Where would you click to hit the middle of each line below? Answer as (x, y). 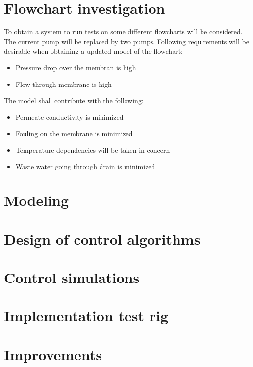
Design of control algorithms (102, 239)
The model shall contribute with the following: (74, 100)
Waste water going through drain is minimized (85, 166)
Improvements (53, 354)
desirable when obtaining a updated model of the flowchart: (93, 51)
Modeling (37, 200)
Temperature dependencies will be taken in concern (93, 150)
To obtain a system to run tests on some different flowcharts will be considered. (123, 32)
